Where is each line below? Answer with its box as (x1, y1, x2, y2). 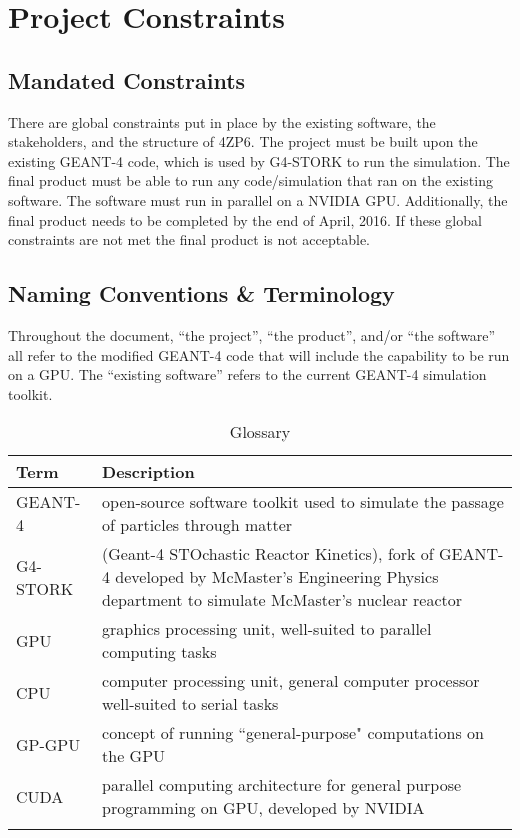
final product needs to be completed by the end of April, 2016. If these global (8, 209, 482, 230)
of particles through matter (102, 513, 293, 537)
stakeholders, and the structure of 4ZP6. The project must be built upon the (8, 131, 478, 152)
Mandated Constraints (8, 64, 246, 95)
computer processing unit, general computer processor (102, 669, 480, 693)
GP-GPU (16, 732, 81, 756)
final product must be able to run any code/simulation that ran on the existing (8, 170, 493, 191)
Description (102, 460, 195, 484)
